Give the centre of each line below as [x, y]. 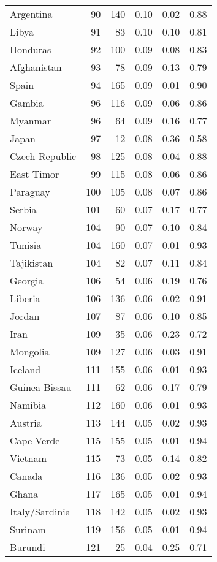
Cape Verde [35, 440]
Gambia [27, 103]
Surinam [28, 529]
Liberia [25, 298]
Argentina [31, 14]
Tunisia [26, 245]
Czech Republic [43, 156]
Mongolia [30, 351]
